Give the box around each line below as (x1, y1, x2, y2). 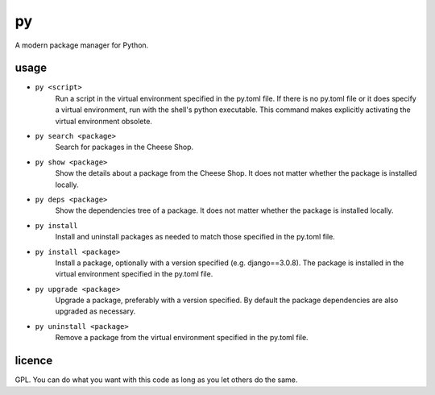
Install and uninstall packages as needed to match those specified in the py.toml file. (55, 232, 336, 242)
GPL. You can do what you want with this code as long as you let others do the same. (14, 375, 298, 385)
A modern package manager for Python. (14, 40, 149, 50)
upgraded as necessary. (55, 306, 136, 316)
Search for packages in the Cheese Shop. (55, 142, 194, 152)
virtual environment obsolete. (55, 116, 153, 126)
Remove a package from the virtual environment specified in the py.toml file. (55, 333, 309, 343)
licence (14, 354, 53, 368)
